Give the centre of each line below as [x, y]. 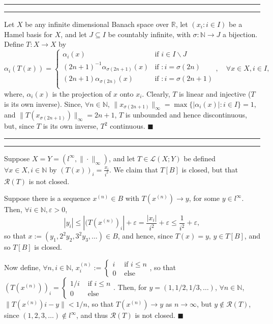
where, [14, 93]
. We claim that [133, 169]
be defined [200, 158]
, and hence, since [145, 236]
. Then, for [130, 287]
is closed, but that [210, 169]
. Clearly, [156, 93]
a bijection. [240, 34]
